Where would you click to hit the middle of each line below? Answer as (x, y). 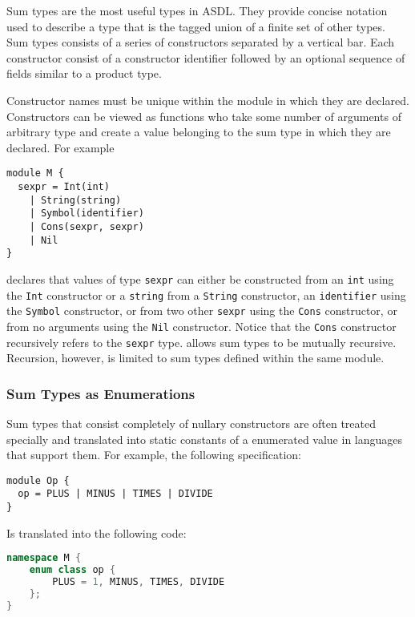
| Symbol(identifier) (87, 214)
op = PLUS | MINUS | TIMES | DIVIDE (115, 494)
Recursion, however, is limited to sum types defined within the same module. (195, 358)
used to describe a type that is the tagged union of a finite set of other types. (196, 26)
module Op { (38, 480)
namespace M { (44, 558)
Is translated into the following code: (97, 532)
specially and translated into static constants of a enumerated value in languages (205, 439)
